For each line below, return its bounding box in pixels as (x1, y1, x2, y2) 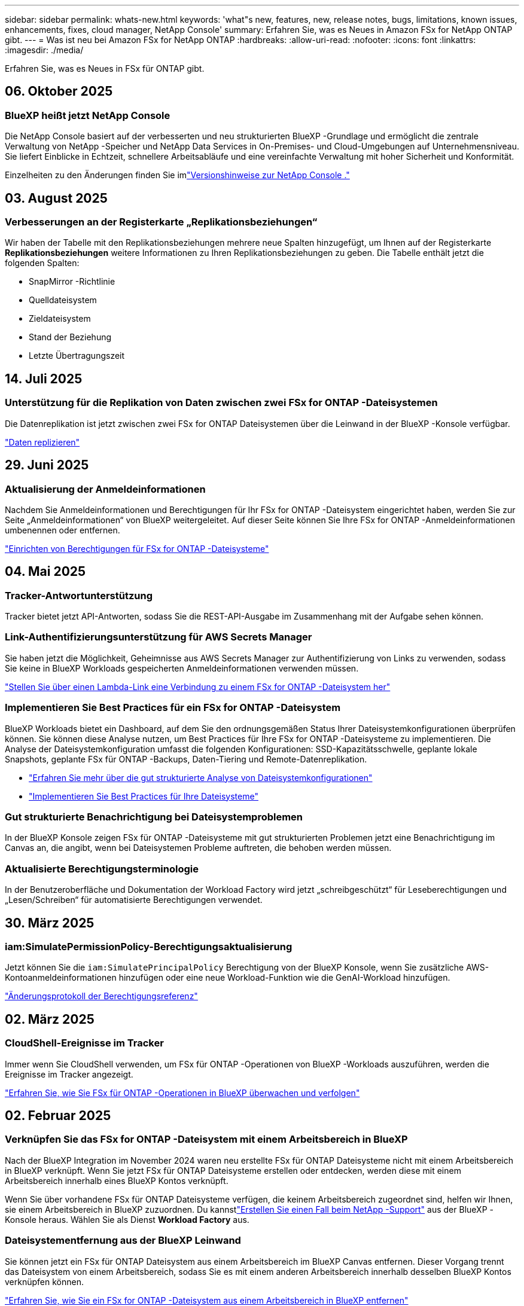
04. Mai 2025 (5, 564, 86, 579)
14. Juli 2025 (5, 371, 83, 386)
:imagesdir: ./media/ (5, 45, 84, 55)
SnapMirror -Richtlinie (29, 276, 115, 287)
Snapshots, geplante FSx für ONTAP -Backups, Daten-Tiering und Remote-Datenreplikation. (5, 753, 367, 764)
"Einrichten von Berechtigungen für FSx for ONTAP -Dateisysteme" (5, 543, 269, 554)
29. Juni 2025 (5, 457, 89, 473)
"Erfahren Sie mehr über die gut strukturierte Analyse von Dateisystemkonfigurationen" (29, 772, 373, 783)
